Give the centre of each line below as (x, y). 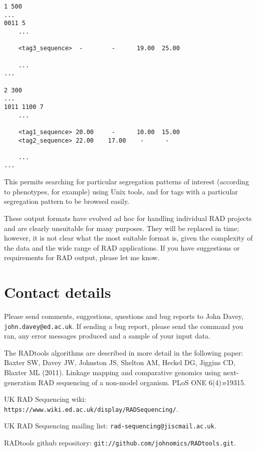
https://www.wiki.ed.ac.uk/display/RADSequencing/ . (91, 409)
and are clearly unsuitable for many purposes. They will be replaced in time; (122, 228)
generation (20, 382)
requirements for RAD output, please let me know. (82, 257)
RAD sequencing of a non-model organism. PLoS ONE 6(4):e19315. (142, 382)
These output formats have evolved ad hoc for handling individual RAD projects (128, 218)
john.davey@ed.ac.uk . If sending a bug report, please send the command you (124, 326)
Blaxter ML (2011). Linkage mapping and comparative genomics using (112, 372)
